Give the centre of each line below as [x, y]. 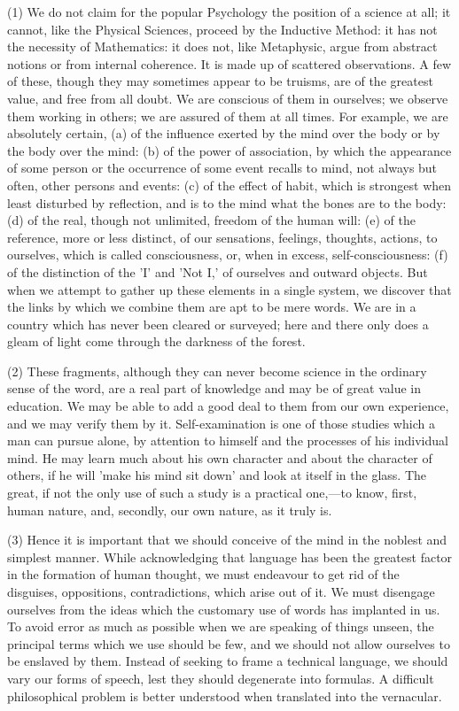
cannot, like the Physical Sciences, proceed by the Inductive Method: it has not [222, 29]
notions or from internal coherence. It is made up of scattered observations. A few [229, 63]
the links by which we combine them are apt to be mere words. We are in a [212, 307]
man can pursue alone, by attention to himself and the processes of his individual [228, 441]
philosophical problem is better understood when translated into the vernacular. [225, 696]
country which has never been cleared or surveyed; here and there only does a [218, 324]
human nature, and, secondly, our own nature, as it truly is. [170, 510]
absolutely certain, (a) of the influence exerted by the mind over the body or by [224, 133]
